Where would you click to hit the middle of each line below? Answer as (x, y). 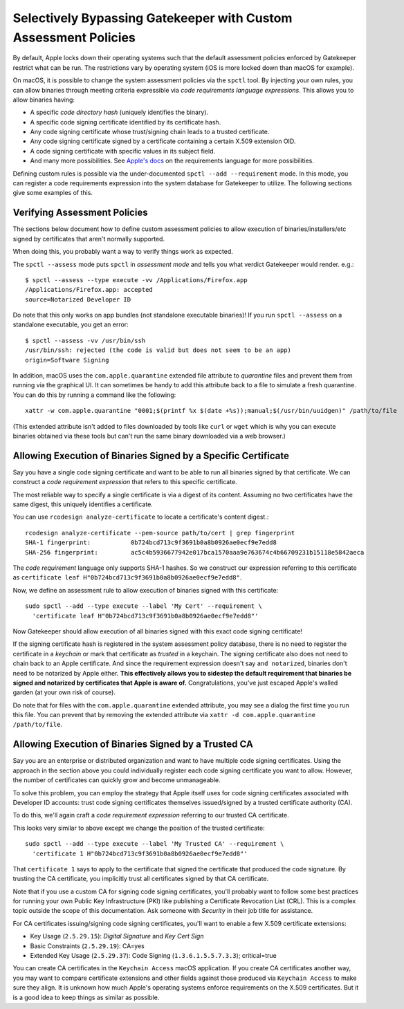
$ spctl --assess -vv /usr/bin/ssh (85, 340)
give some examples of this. (53, 193)
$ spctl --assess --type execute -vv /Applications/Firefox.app (137, 280)
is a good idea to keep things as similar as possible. (86, 997)
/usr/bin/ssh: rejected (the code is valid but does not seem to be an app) (158, 350)
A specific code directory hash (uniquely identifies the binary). (119, 112)
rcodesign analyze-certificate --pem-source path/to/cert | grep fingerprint (160, 533)
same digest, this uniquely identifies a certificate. (83, 504)
